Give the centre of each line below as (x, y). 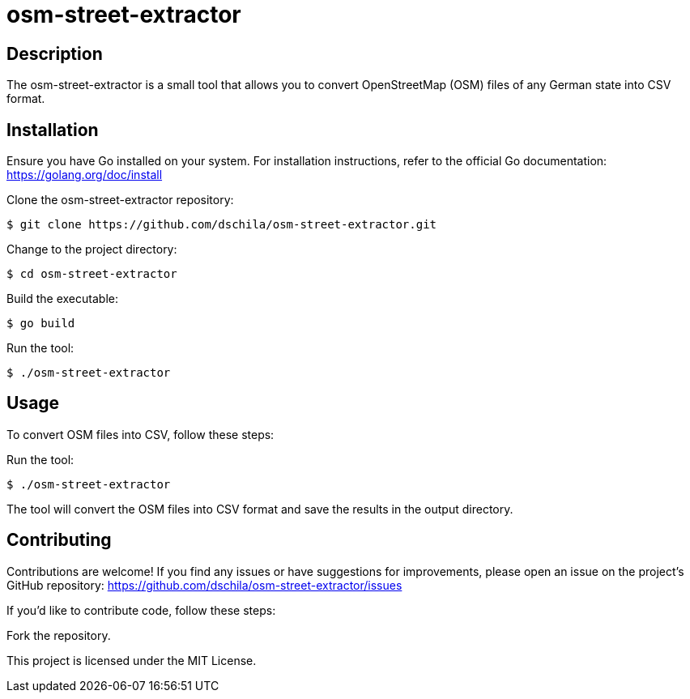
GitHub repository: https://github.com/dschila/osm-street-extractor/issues (204, 585)
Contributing (59, 540)
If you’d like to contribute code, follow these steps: (141, 610)
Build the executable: (62, 299)
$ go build (41, 324)
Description (55, 53)
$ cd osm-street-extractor (92, 274)
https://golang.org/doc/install (85, 175)
